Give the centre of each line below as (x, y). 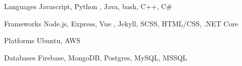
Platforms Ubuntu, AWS (42, 40)
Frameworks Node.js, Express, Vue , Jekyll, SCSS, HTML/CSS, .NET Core (121, 23)
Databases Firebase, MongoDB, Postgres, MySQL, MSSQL (96, 57)
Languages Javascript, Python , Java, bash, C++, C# (88, 6)
